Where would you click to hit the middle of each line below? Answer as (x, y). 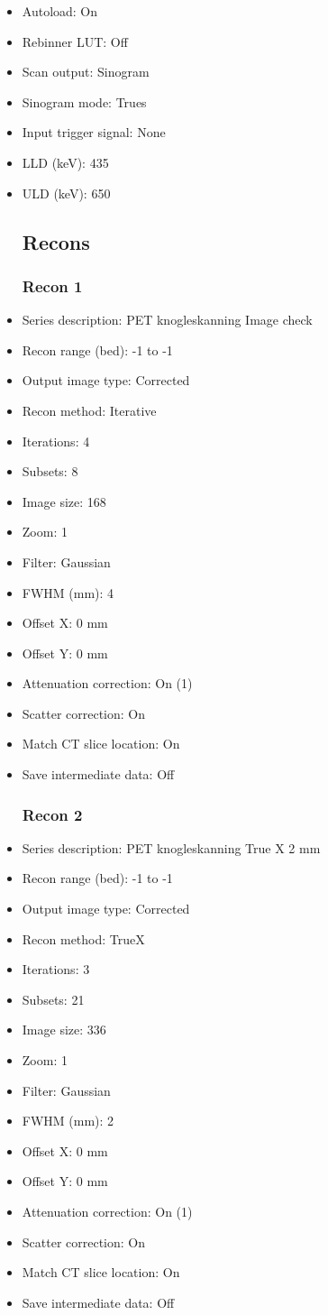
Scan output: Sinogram (86, 72)
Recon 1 (52, 285)
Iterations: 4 (56, 441)
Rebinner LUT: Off (75, 41)
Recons (56, 241)
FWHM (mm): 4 (68, 592)
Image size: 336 (64, 1030)
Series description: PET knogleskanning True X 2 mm (171, 847)
